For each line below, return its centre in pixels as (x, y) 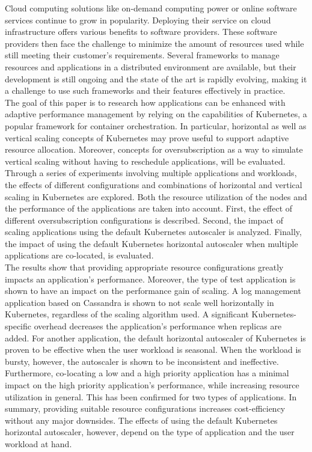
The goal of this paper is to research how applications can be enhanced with (145, 102)
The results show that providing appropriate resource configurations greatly (144, 267)
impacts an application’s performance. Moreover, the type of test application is (150, 279)
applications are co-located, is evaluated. (79, 255)
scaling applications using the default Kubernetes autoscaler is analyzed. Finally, (153, 232)
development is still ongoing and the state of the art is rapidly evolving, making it (156, 78)
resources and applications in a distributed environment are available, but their (151, 66)
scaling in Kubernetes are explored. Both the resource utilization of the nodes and (156, 196)
